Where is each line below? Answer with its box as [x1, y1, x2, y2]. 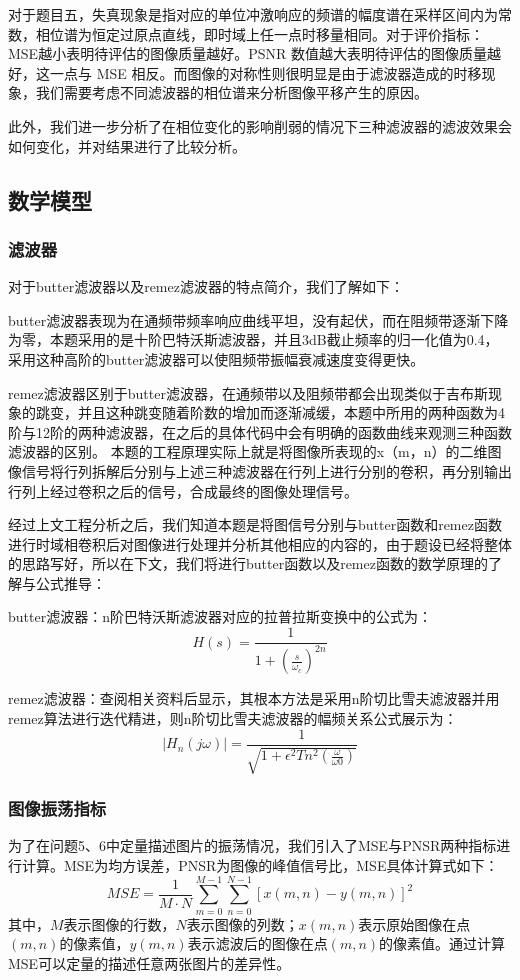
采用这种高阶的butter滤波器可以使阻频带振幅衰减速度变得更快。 [8, 348, 425, 369]
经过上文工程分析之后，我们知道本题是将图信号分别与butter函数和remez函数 [8, 514, 502, 535]
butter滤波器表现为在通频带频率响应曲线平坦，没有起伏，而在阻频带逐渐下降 [8, 309, 509, 330]
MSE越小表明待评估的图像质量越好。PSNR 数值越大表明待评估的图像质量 [8, 43, 487, 64]
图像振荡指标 [8, 796, 107, 821]
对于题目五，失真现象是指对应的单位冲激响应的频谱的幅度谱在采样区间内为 [8, 4, 498, 24]
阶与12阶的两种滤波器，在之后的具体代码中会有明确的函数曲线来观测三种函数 [8, 421, 512, 442]
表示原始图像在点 [358, 913, 471, 934]
